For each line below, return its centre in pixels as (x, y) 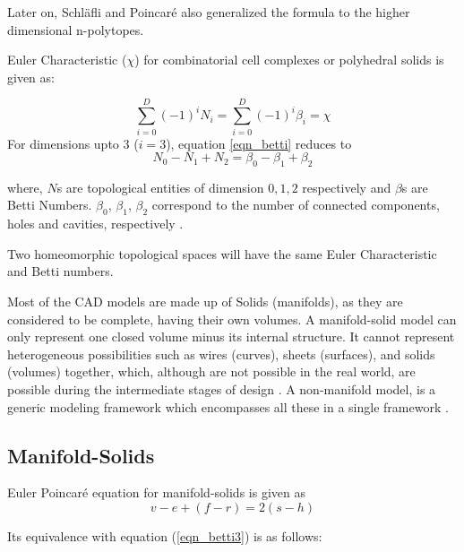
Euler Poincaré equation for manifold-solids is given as (156, 492)
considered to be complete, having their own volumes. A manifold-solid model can (232, 319)
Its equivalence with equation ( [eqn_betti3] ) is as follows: (165, 536)
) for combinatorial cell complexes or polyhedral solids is (289, 60)
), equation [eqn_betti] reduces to (259, 143)
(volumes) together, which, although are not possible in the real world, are (211, 371)
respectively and (347, 187)
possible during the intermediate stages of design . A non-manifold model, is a (222, 389)
